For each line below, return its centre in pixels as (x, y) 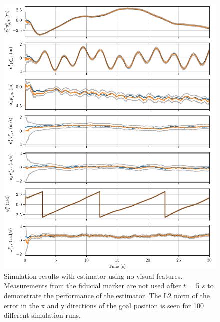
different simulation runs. (42, 315)
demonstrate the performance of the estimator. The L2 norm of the (107, 295)
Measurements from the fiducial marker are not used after (93, 286)
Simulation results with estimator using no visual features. (93, 276)
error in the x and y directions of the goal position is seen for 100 (104, 305)
